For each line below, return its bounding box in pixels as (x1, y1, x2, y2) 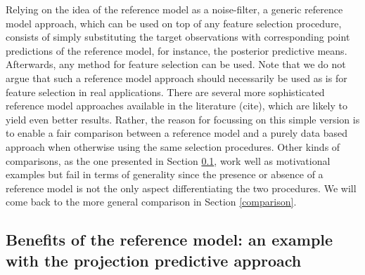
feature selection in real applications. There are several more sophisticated (6, 84, 325, 99)
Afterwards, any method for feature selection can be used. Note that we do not (6, 57, 346, 72)
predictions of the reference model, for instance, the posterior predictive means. (6, 43, 347, 58)
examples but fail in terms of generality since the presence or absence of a (6, 167, 324, 182)
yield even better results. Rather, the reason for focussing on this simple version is (6, 112, 360, 126)
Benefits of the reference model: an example (6, 229, 333, 250)
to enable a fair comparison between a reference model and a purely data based (6, 126, 348, 140)
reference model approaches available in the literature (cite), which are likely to (6, 98, 348, 113)
